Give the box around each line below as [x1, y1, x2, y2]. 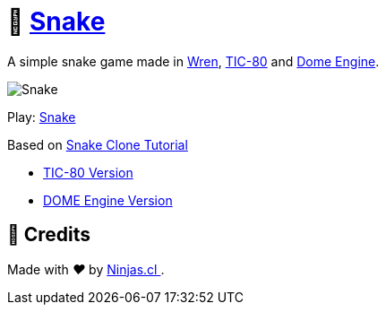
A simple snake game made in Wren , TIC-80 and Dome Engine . [7, 53, 380, 69]
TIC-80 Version [43, 164, 133, 180]
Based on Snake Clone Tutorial [7, 136, 188, 152]
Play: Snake [7, 108, 76, 125]
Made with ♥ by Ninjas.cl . [7, 261, 165, 277]
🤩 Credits [7, 223, 91, 247]
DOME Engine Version [43, 192, 173, 208]
